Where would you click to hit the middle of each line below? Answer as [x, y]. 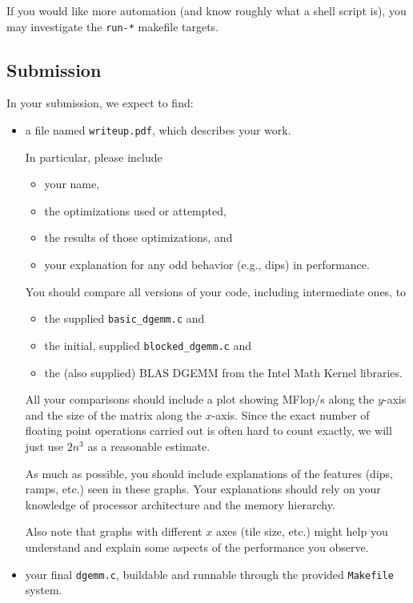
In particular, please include [94, 157]
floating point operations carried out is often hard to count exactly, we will [209, 430]
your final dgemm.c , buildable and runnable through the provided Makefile [209, 574]
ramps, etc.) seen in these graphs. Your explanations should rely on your [203, 489]
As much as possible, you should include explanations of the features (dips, [209, 473]
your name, [72, 184]
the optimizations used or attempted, [135, 210]
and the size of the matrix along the [114, 414]
